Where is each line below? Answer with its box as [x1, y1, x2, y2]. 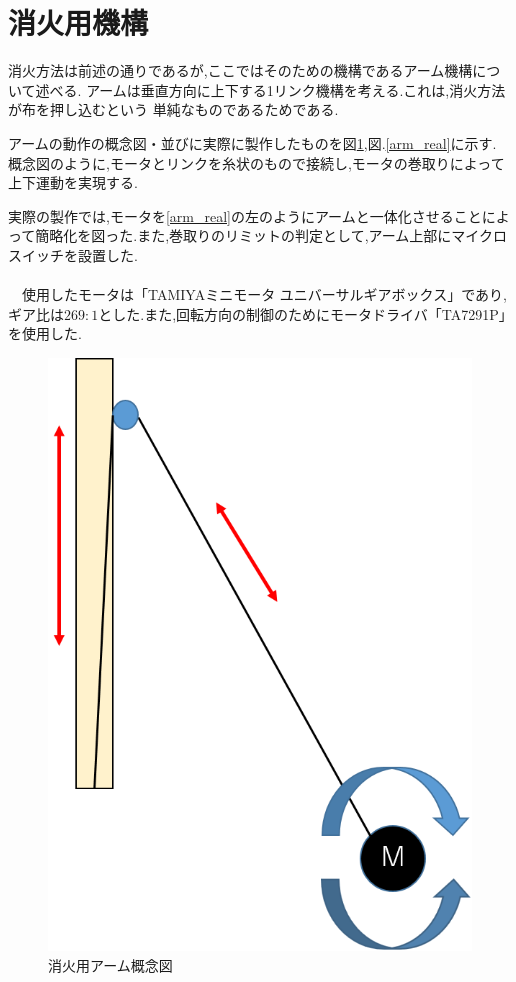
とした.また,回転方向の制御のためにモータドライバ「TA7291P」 [98, 303, 506, 324]
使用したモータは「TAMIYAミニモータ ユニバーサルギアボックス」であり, [21, 284, 507, 305]
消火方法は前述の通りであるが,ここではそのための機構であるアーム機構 [8, 60, 473, 81]
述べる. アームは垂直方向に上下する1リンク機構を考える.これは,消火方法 [35, 79, 506, 100]
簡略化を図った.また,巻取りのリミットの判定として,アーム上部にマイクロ [35, 225, 508, 246]
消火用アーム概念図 [48, 954, 173, 975]
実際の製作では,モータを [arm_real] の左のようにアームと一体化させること [8, 205, 482, 226]
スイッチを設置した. [8, 244, 138, 265]
